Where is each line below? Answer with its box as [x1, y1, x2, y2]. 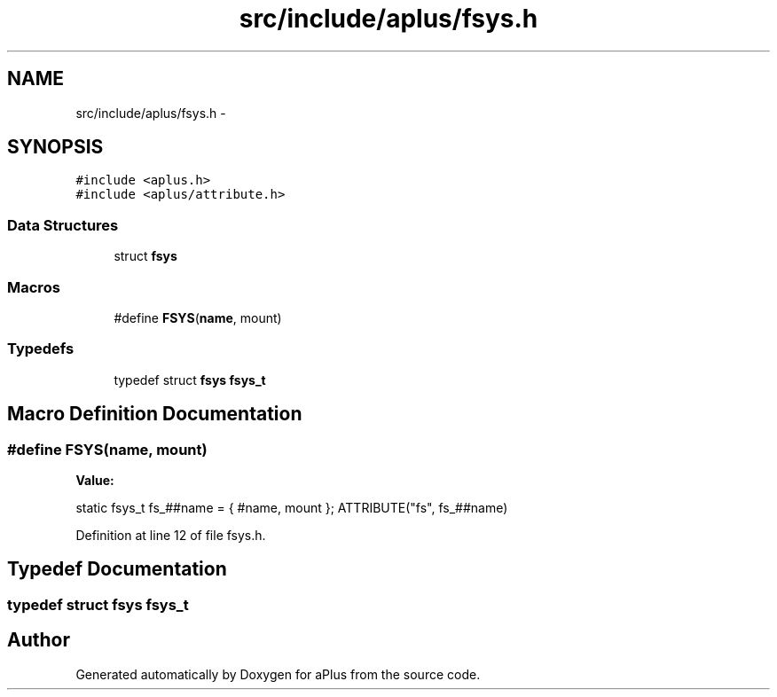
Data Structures [7, 215, 119, 234]
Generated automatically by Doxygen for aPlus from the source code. [75, 666, 481, 682]
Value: [75, 472, 114, 488]
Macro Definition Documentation [7, 403, 302, 426]
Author [7, 629, 70, 652]
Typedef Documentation [7, 558, 227, 581]
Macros [7, 278, 60, 296]
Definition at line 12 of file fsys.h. [75, 527, 266, 543]
